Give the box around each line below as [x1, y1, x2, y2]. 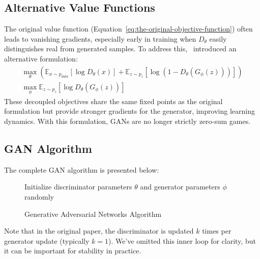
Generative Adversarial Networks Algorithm [24, 208, 162, 219]
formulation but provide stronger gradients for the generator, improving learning [4, 106, 255, 116]
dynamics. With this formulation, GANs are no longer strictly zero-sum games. [4, 116, 251, 126]
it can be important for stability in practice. [4, 245, 141, 256]
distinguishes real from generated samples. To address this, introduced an [4, 43, 237, 54]
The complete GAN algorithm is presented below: [4, 164, 159, 175]
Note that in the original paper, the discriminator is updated [4, 225, 194, 236]
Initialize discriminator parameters [24, 181, 132, 192]
